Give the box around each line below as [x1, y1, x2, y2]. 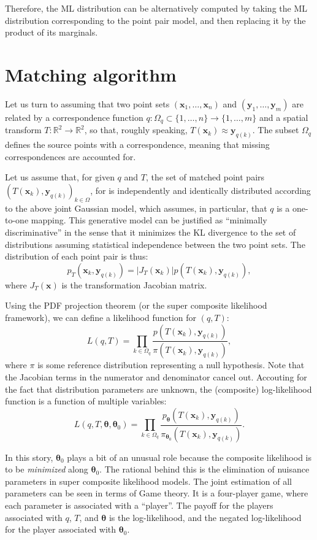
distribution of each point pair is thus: [5, 250, 148, 263]
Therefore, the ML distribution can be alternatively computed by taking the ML [5, 2, 307, 14]
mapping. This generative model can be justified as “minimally [31, 214, 267, 226]
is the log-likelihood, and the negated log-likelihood [109, 511, 302, 523]
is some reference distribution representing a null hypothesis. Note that [37, 358, 305, 371]
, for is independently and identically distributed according [90, 184, 311, 196]
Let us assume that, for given [5, 171, 115, 183]
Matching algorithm [5, 61, 177, 87]
